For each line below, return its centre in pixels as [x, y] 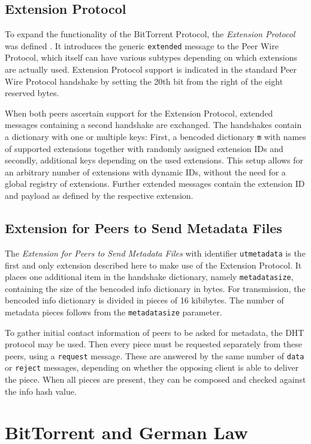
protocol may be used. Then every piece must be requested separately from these [153, 344]
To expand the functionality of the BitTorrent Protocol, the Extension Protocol [150, 34]
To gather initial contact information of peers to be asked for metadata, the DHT [155, 332]
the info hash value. [41, 391]
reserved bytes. [32, 93]
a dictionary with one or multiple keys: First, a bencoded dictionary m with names [155, 137]
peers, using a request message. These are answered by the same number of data [155, 355]
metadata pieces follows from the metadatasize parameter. [114, 312]
